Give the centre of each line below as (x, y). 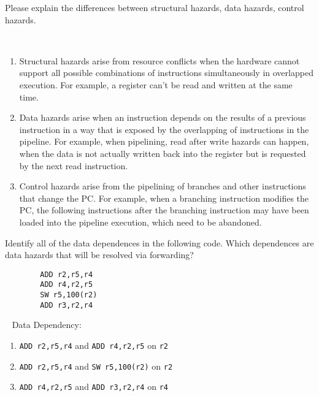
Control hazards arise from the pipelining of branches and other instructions (163, 186)
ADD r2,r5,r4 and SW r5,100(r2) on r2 (96, 366)
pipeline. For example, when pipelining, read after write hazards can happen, (164, 141)
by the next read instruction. (74, 165)
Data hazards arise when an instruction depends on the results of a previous (163, 117)
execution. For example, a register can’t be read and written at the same (156, 84)
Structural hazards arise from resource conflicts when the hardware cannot (159, 60)
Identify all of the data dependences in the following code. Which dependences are (159, 242)
